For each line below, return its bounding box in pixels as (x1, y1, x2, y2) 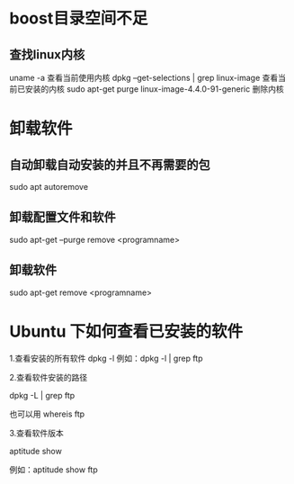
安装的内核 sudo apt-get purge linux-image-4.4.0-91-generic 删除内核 (24, 84, 285, 94)
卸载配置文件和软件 (9, 210, 116, 225)
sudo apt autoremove (9, 182, 88, 192)
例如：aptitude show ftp (9, 464, 98, 475)
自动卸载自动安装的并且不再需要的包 (9, 157, 210, 172)
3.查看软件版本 (9, 427, 65, 438)
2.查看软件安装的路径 (9, 372, 88, 382)
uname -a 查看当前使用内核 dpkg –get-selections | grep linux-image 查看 (9, 73, 279, 83)
